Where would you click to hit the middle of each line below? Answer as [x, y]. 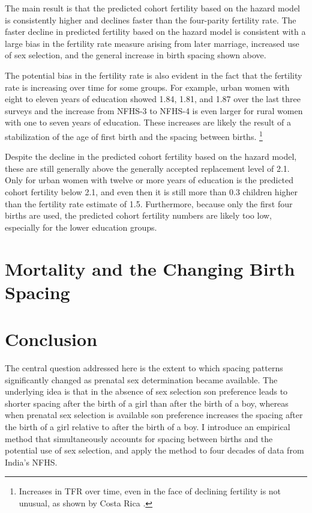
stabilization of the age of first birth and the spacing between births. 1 [134, 135]
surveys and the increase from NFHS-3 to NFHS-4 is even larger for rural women [154, 110]
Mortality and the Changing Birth [150, 268]
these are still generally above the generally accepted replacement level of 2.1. [147, 168]
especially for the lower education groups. [81, 227]
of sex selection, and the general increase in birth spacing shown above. [136, 55]
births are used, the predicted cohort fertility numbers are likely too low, [139, 215]
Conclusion [51, 339]
